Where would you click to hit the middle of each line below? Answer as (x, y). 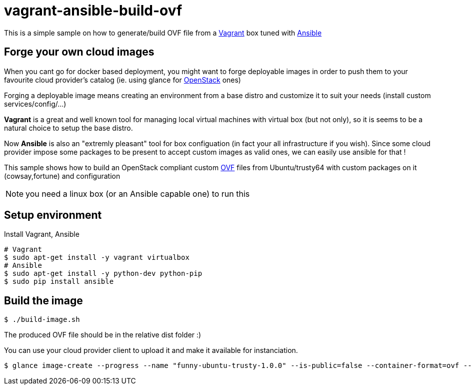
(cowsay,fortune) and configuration (62, 176)
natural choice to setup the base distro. (68, 128)
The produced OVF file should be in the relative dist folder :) (103, 335)
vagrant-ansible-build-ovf (93, 11)
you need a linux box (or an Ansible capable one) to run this (138, 193)
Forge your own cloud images (79, 52)
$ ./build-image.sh (42, 320)
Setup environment (53, 215)
